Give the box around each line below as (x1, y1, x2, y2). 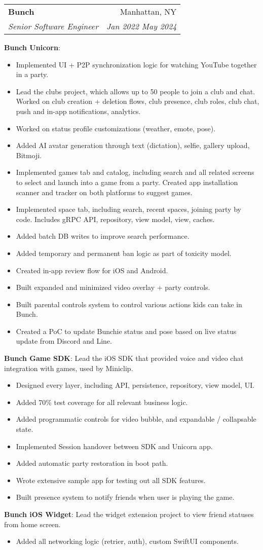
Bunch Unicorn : (4, 42, 60, 52)
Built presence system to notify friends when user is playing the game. (16, 492, 235, 502)
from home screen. (4, 519, 61, 529)
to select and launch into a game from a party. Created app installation (16, 176, 238, 187)
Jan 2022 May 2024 (106, 20, 177, 32)
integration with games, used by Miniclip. (4, 362, 133, 373)
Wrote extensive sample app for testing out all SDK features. (16, 474, 206, 485)
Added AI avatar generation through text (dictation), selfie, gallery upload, (16, 140, 250, 151)
